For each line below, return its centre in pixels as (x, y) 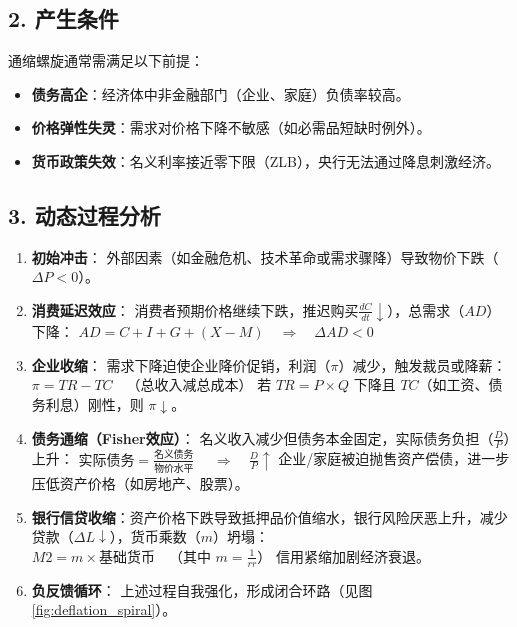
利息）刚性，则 (94, 403)
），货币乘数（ (155, 536)
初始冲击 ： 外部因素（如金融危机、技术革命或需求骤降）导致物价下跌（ (265, 256)
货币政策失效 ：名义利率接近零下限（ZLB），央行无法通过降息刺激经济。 (266, 160)
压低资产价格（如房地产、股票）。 (140, 482)
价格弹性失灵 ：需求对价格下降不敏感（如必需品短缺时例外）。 (231, 127)
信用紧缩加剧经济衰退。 (353, 555)
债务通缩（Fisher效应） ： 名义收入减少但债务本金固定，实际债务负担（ (262, 437)
